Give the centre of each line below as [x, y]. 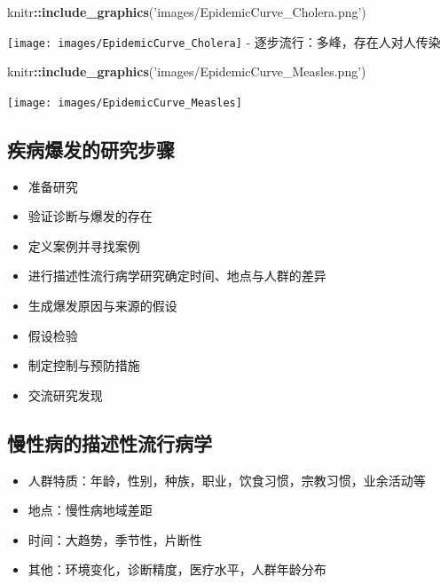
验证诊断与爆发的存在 [90, 216]
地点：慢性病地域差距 [90, 510]
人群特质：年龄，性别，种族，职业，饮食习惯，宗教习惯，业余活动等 [227, 480]
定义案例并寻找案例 [84, 245]
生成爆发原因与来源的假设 [102, 306]
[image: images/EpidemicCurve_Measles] [125, 103]
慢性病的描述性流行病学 [110, 442]
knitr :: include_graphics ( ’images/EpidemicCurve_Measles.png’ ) [187, 71]
